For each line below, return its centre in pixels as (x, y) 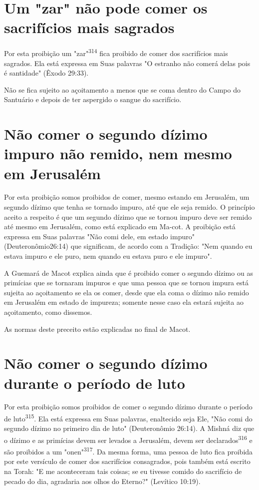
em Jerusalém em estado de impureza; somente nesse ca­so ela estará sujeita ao (124, 302)
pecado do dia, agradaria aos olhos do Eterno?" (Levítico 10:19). (102, 481)
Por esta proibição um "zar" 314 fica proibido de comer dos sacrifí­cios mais (116, 52)
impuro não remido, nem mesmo (118, 153)
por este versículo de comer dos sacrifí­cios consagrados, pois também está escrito (127, 461)
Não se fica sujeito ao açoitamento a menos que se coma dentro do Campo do (122, 89)
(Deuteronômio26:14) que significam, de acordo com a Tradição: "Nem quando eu (128, 246)
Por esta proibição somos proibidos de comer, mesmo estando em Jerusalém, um (127, 197)
